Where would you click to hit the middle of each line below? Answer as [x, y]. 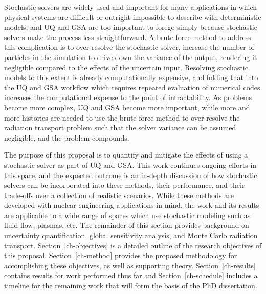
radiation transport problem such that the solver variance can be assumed [120, 128]
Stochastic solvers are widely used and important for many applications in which [131, 7]
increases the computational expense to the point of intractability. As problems [128, 97]
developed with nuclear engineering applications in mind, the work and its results [132, 205]
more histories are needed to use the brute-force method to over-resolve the [122, 117]
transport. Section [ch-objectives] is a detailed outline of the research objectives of [133, 245]
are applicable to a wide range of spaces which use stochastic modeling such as [127, 215]
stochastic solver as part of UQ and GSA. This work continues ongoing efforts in [130, 164]
